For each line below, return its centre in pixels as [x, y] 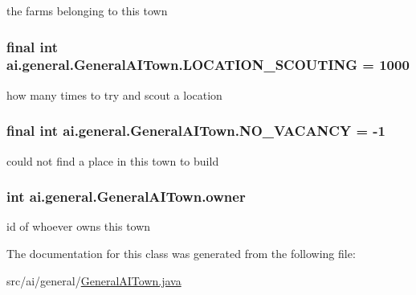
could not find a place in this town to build [113, 160]
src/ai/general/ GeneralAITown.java [94, 280]
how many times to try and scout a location [114, 94]
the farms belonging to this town [87, 10]
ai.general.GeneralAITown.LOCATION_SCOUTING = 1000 [208, 65]
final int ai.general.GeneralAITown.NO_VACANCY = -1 [196, 131]
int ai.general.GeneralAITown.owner [126, 197]
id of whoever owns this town [79, 226]
